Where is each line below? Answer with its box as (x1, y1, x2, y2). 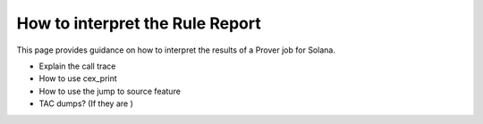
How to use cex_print (38, 73, 118, 84)
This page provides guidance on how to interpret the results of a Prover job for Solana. (16, 45, 335, 55)
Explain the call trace (38, 61, 116, 71)
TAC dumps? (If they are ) (38, 98, 134, 109)
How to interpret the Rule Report (16, 13, 261, 33)
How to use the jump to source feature (38, 86, 181, 96)
